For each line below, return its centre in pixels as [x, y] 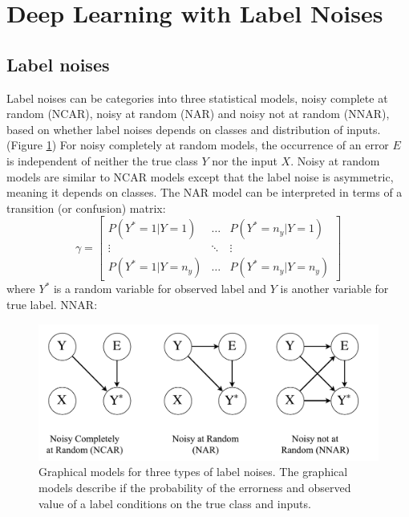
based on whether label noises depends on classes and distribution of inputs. [194, 129]
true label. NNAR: [52, 305]
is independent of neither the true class [102, 160]
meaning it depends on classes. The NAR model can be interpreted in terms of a [204, 192]
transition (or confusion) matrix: [86, 208]
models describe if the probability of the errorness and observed [195, 487]
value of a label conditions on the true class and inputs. [175, 503]
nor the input [245, 160]
